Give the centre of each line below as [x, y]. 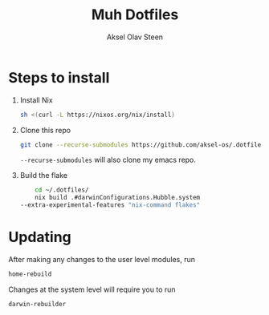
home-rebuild [30, 274]
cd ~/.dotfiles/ [62, 190]
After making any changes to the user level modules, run [102, 259]
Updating [40, 237]
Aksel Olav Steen [135, 37]
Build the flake [44, 176]
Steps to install [59, 77]
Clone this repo [45, 130]
